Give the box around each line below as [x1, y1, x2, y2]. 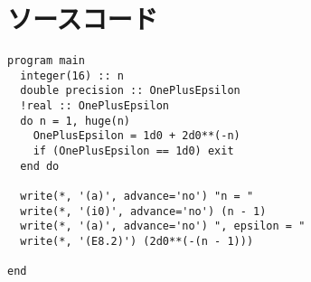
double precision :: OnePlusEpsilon [20, 84, 240, 98]
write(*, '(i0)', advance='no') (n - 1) [20, 204, 267, 218]
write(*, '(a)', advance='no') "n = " [20, 190, 254, 203]
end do [20, 159, 60, 173]
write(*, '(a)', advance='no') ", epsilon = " [20, 220, 306, 233]
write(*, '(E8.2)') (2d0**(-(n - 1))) [20, 235, 254, 248]
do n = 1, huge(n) [20, 114, 131, 127]
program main [7, 54, 85, 68]
